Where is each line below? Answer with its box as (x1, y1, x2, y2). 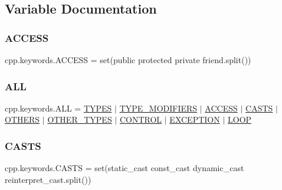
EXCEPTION (169, 113, 220, 126)
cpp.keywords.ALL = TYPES (5, 101, 112, 114)
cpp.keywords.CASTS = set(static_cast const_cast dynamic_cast (5, 162, 244, 174)
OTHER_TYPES (47, 113, 112, 126)
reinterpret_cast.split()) (5, 173, 91, 185)
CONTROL (119, 113, 162, 126)
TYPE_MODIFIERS (119, 101, 198, 114)
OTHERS (5, 113, 40, 126)
